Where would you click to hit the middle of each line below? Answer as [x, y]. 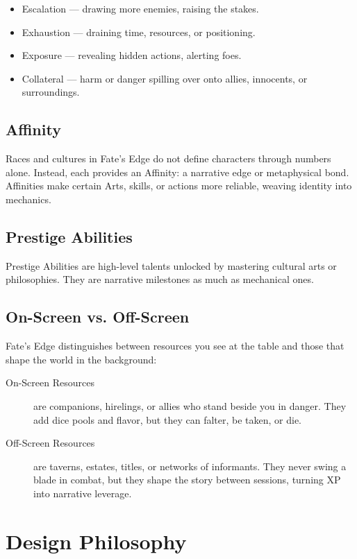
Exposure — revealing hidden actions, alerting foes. [132, 55]
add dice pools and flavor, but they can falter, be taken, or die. [168, 419]
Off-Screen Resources [50, 443]
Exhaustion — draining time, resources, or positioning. [139, 32]
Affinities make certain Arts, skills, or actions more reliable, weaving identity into [179, 186]
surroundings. [51, 92]
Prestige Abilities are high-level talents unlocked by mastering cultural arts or [171, 265]
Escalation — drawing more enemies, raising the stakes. [140, 8]
